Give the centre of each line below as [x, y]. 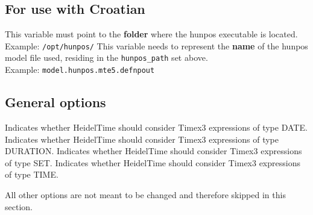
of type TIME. [32, 174]
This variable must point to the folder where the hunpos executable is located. [151, 34]
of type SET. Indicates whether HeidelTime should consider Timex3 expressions [153, 162]
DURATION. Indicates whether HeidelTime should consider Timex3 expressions [153, 151]
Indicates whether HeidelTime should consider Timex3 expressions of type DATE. [156, 127]
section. [19, 206]
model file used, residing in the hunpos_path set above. [106, 58]
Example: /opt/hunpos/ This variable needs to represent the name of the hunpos [156, 45]
